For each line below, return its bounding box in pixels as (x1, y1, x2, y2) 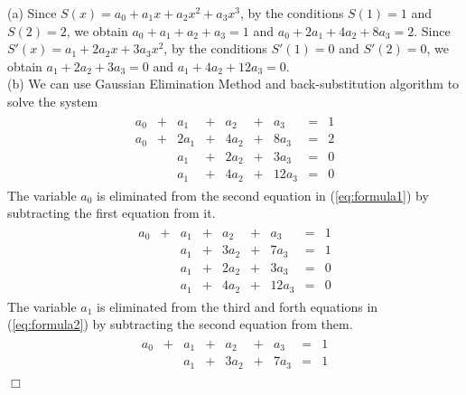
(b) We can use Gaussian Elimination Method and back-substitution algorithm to (7, 74, 460, 93)
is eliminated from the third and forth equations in (97, 296, 378, 315)
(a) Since (7, 4, 57, 22)
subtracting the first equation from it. (7, 203, 216, 222)
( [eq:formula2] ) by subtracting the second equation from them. (7, 315, 353, 334)
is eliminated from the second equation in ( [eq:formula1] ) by (97, 185, 429, 204)
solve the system (7, 91, 98, 110)
